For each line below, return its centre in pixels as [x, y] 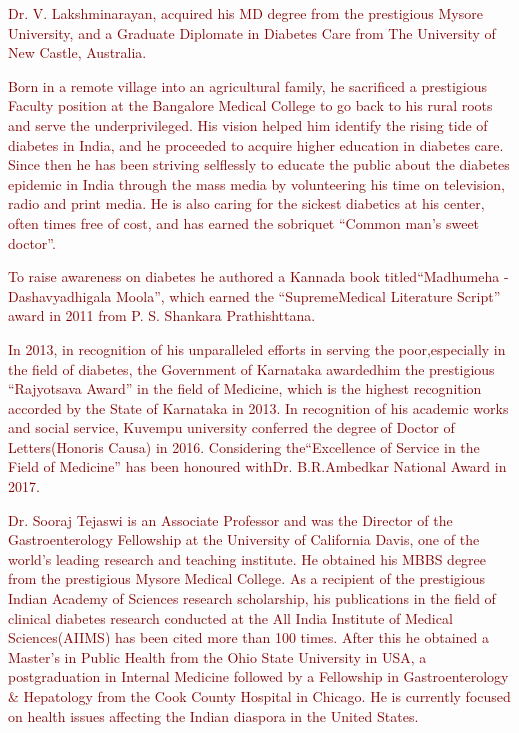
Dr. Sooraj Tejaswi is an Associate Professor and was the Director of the [230, 519]
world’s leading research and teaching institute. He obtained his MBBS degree [247, 558]
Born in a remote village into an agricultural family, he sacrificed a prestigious [248, 85]
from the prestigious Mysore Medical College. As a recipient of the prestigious [247, 578]
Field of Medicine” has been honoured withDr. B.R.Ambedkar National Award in [257, 466]
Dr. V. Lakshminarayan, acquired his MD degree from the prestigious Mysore [245, 13]
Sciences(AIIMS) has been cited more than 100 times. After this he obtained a [249, 637]
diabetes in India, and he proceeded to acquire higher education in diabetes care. [256, 144]
